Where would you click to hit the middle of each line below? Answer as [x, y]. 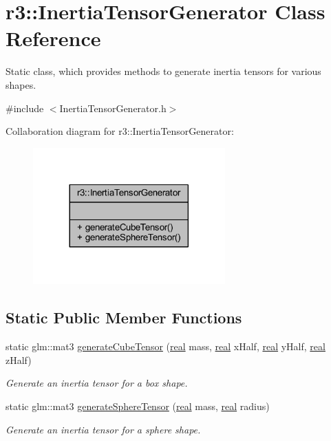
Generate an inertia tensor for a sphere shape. [103, 429]
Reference [53, 38]
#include [25, 108]
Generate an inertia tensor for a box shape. [97, 383]
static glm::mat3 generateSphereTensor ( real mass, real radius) [138, 406]
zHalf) [19, 359]
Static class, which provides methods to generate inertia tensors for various [163, 71]
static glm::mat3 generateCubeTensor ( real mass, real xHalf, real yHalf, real [165, 346]
